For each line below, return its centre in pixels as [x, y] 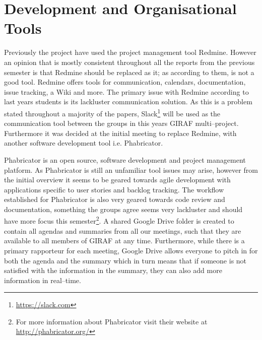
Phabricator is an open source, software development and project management [125, 159]
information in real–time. [43, 280]
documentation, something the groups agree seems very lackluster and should [123, 209]
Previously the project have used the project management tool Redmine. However [130, 52]
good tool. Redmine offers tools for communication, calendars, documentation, [125, 82]
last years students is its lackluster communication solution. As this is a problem [128, 101]
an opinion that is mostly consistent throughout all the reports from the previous [129, 62]
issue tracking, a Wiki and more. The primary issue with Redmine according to [126, 91]
